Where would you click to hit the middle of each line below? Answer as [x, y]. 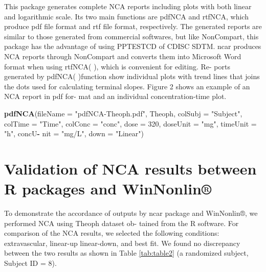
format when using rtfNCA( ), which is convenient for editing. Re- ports [117, 66]
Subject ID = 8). [30, 263]
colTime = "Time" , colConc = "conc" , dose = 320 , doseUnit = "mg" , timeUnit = [130, 123]
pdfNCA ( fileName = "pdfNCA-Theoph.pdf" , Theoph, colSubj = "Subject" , [123, 113]
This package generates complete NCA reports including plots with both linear [128, 6]
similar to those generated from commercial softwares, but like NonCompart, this [131, 36]
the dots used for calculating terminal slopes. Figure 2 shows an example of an [127, 86]
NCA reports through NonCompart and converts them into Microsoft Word [123, 56]
